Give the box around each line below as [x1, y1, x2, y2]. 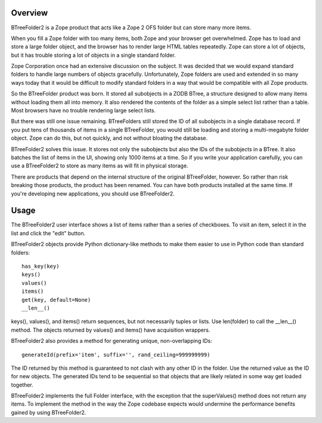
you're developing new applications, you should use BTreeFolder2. [11, 190, 175, 197]
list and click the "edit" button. [11, 229, 86, 237]
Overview [11, 8, 48, 18]
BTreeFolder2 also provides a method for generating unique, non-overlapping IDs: [11, 338, 212, 345]
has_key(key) [21, 263, 60, 270]
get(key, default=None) [21, 296, 91, 303]
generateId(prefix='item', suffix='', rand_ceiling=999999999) [21, 351, 210, 358]
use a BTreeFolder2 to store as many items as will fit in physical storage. [11, 162, 188, 170]
